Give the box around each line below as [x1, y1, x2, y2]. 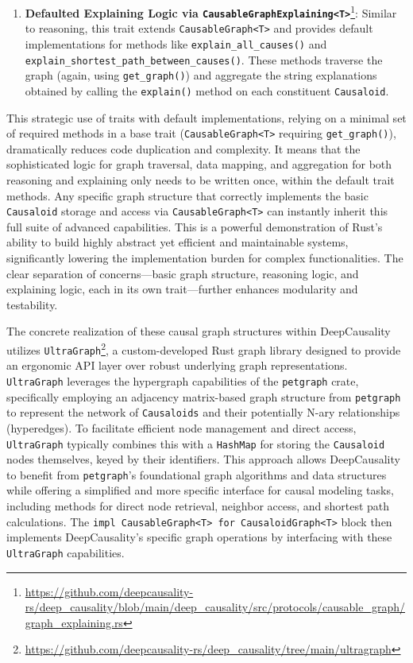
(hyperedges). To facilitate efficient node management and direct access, [6, 419, 357, 436]
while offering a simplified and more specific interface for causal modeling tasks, [6, 482, 394, 498]
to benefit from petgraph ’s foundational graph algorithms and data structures [6, 466, 387, 483]
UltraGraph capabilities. [6, 544, 125, 560]
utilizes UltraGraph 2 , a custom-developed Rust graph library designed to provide [6, 339, 401, 358]
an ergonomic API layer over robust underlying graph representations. [6, 357, 348, 374]
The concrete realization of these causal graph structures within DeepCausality [6, 323, 391, 339]
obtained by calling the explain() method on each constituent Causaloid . [25, 82, 389, 99]
